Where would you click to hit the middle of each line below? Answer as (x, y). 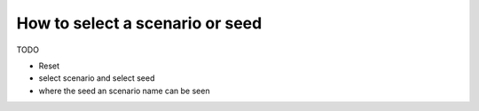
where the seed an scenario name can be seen (124, 91)
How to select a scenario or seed (139, 23)
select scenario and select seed (97, 78)
